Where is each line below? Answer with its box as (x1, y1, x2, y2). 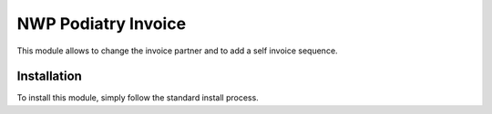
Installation (16, 69, 82, 84)
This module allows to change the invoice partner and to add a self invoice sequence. (16, 45, 338, 56)
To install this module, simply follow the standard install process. (16, 92, 259, 103)
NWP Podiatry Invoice (16, 14, 187, 33)
